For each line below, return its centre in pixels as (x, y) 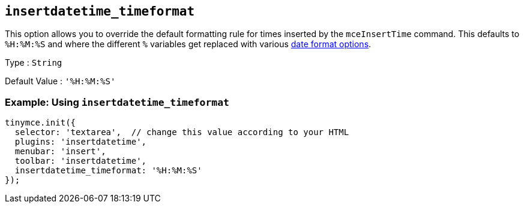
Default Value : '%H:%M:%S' (60, 81)
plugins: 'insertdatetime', (81, 142)
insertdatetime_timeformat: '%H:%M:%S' (108, 171)
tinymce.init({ (41, 123)
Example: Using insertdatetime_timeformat (117, 102)
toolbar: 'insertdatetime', (81, 161)
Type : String (34, 63)
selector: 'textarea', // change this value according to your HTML (182, 132)
